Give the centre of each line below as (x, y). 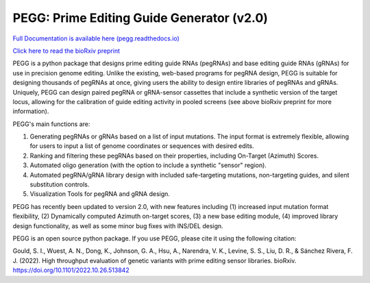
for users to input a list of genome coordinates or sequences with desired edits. (142, 146)
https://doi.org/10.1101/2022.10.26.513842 (71, 270)
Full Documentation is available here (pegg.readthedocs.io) (96, 38)
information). (31, 111)
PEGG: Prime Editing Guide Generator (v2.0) (140, 18)
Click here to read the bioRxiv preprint (66, 51)
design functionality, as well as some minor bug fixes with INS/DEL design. (118, 225)
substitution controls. (60, 184)
